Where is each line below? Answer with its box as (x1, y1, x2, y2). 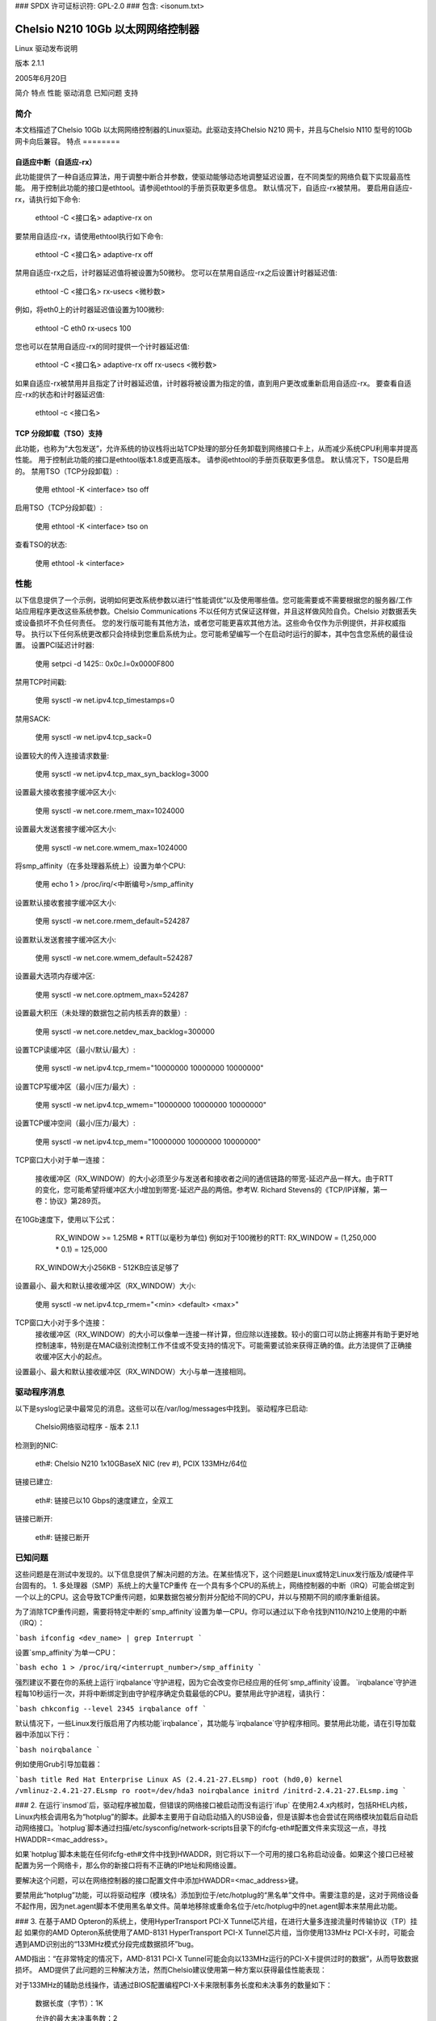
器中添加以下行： (15, 1730, 72, 1740)
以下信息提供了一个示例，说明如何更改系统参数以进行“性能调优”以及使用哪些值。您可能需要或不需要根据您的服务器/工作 (15, 595, 413, 605)
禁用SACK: (15, 714, 51, 724)
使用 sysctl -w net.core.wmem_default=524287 (35, 952, 193, 962)
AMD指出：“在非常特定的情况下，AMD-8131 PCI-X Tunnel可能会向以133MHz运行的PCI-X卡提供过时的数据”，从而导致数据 (15, 1954, 419, 1964)
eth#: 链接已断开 (35, 1532, 90, 1542)
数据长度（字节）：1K (35, 1998, 104, 2008)
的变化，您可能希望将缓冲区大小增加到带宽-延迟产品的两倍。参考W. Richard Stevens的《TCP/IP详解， (35, 1185, 374, 1195)
